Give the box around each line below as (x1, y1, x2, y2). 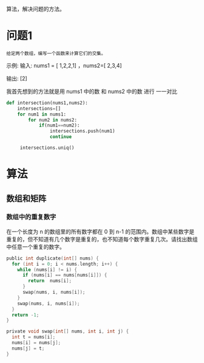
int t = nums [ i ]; (12, 334, 56, 341)
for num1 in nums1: (17, 111, 67, 117)
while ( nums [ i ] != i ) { (17, 266, 78, 272)
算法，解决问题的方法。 (6, 5, 65, 12)
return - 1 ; (12, 312, 39, 318)
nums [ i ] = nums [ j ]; (12, 340, 61, 346)
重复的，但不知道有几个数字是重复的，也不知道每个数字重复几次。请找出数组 (6, 235, 198, 243)
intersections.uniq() (19, 145, 75, 151)
